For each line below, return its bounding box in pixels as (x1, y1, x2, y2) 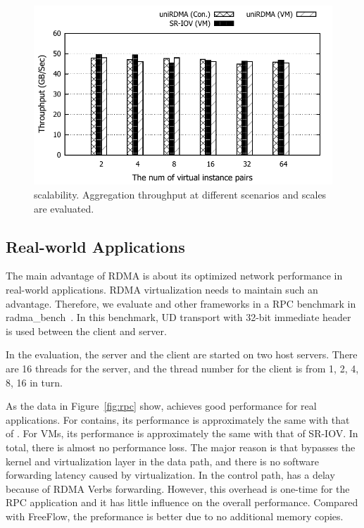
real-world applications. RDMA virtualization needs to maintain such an (6, 282, 318, 296)
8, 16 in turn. (6, 375, 63, 389)
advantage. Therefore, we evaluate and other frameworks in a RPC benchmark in (6, 296, 356, 310)
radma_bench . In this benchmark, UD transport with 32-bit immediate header (6, 310, 351, 325)
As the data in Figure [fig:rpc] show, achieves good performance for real (6, 398, 317, 413)
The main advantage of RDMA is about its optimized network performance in (6, 268, 343, 283)
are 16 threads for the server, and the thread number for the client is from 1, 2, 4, (6, 360, 359, 375)
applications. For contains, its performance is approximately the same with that (6, 412, 350, 427)
